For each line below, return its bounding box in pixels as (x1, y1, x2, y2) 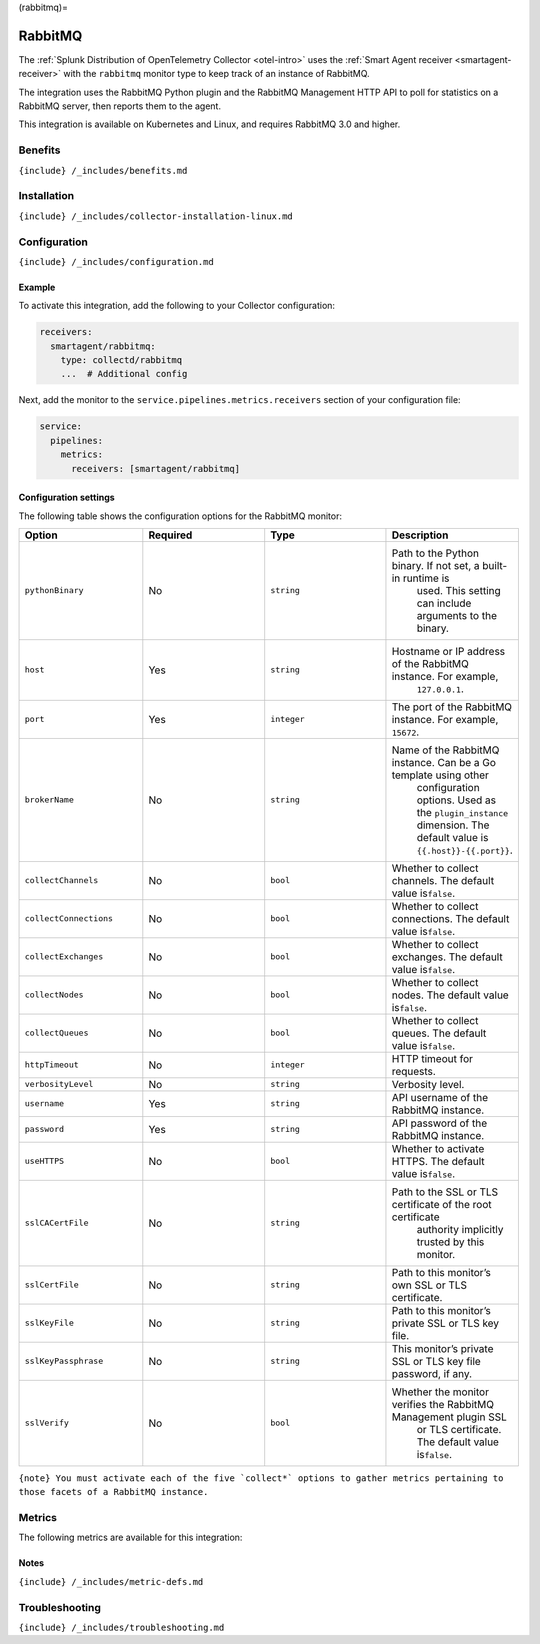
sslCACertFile (24, 1218, 89, 1229)
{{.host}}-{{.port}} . (416, 843, 514, 857)
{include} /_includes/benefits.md (18, 165, 188, 176)
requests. (391, 1064, 437, 1078)
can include (416, 596, 472, 610)
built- (481, 558, 508, 572)
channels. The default (391, 873, 495, 887)
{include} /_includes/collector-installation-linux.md (18, 210, 294, 222)
